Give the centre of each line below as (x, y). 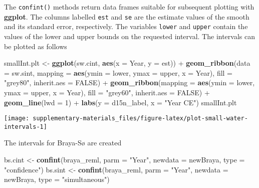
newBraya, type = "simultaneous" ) (57, 179)
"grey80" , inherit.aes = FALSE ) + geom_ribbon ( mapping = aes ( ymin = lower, (129, 82)
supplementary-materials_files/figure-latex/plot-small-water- (140, 119)
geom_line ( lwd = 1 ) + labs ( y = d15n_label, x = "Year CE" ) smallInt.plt (120, 102)
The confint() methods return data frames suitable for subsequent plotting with (129, 7)
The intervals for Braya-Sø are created (63, 143)
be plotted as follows (36, 46)
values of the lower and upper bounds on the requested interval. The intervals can (130, 36)
